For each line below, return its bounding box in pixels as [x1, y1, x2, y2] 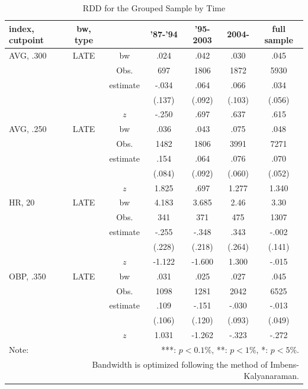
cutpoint [9, 34, 44, 46]
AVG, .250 [9, 123, 47, 135]
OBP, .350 [9, 269, 46, 282]
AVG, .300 [9, 49, 47, 62]
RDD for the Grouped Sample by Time [82, 2, 226, 14]
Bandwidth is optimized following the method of [92, 358, 268, 370]
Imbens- [270, 358, 299, 370]
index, [9, 22, 34, 34]
